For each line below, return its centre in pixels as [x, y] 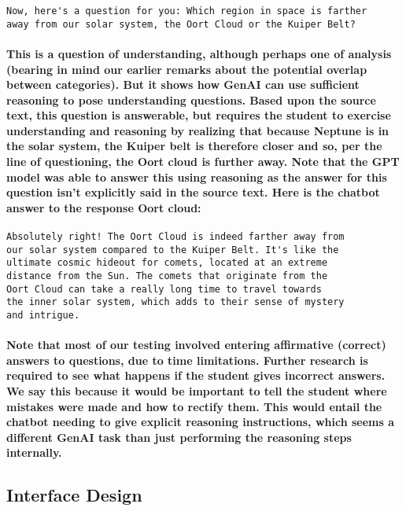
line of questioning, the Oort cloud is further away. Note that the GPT [203, 162]
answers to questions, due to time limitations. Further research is [187, 360]
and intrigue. [43, 315]
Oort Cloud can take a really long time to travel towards [164, 289]
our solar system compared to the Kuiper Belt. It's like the [173, 250]
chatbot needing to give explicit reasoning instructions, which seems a [201, 422]
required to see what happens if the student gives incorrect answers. [196, 375]
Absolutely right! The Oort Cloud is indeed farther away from [175, 237]
